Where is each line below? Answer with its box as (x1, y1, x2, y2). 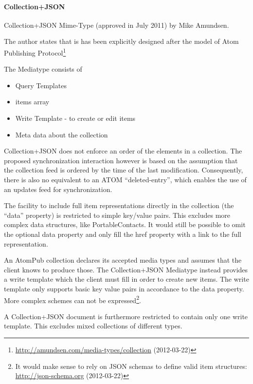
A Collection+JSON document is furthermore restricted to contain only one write (4, 311, 248, 321)
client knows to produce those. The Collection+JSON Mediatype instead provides (4, 264, 248, 274)
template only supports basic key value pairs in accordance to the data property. (4, 283, 244, 293)
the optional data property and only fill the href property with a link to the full (4, 229, 241, 239)
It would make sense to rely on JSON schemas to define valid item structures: (15, 361, 247, 371)
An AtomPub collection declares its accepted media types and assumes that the (4, 255, 242, 265)
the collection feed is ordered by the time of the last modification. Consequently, (4, 165, 243, 175)
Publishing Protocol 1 (4, 46, 66, 58)
